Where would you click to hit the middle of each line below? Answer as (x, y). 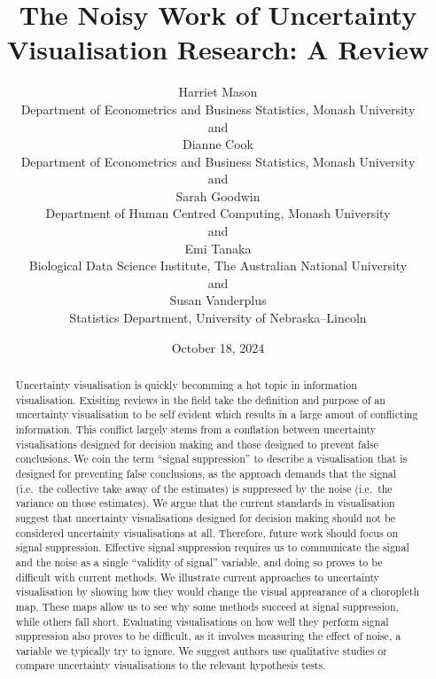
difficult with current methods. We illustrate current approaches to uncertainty (198, 577)
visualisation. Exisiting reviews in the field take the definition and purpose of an (200, 399)
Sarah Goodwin (218, 195)
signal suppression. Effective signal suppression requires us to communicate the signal (212, 547)
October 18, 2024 (218, 347)
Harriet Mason (218, 92)
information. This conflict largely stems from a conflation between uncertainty (196, 429)
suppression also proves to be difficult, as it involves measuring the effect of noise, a (208, 636)
